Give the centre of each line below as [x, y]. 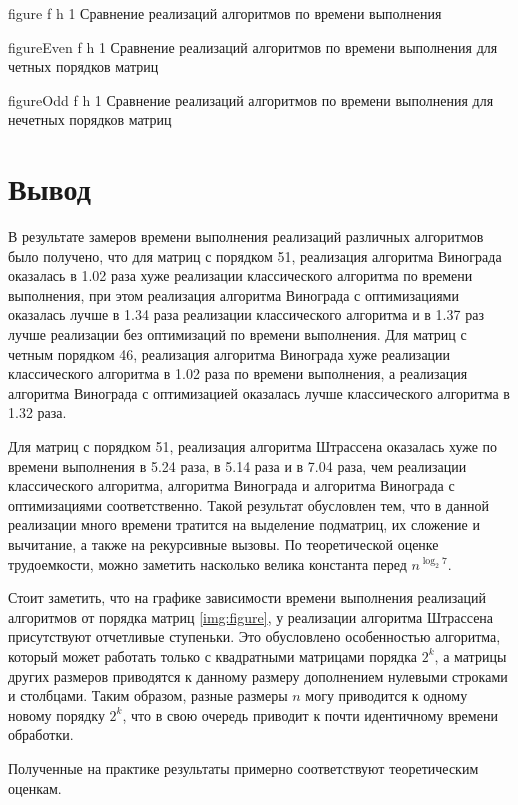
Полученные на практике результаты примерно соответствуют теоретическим [243, 767]
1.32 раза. [37, 412]
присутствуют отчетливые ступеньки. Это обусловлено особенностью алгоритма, [254, 636]
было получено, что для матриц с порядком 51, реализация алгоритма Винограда [255, 255]
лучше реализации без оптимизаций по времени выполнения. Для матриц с [237, 334]
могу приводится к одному [386, 695]
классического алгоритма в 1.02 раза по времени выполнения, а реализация [238, 373]
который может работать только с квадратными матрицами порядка [213, 655]
